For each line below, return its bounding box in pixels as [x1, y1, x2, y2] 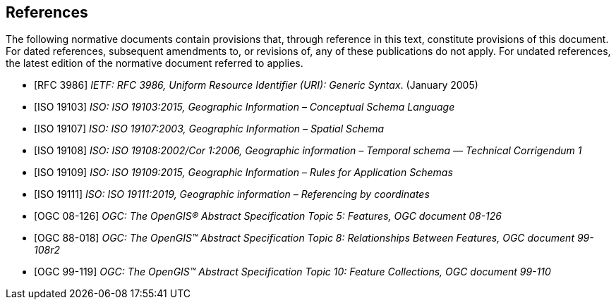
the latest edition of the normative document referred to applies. [6, 57, 303, 70]
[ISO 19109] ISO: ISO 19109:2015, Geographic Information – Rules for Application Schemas [34, 166, 453, 179]
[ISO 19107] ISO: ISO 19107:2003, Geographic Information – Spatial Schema [34, 123, 385, 135]
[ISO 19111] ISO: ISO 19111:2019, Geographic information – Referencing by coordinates [34, 188, 430, 201]
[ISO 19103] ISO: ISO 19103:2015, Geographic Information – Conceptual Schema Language [34, 101, 455, 113]
